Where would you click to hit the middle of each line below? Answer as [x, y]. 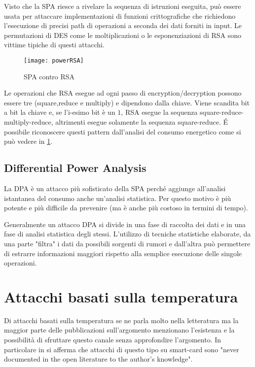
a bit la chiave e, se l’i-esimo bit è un [60, 112]
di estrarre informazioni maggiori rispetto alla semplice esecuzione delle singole [123, 253]
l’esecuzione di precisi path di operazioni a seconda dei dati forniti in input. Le [123, 25]
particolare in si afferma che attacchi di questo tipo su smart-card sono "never [122, 349]
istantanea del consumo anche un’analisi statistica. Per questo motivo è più [118, 198]
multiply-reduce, [29, 122]
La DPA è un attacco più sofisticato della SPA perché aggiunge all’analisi [115, 188]
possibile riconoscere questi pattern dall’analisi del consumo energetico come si [123, 131]
